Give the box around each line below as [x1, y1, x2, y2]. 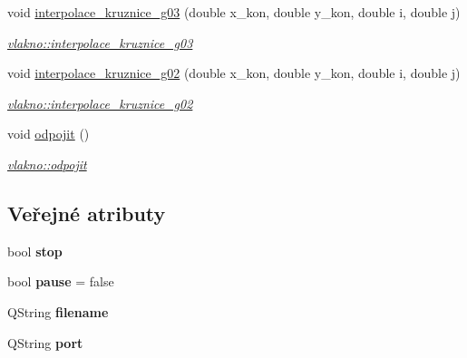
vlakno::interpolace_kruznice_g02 [7, 93, 193, 112]
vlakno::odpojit [7, 154, 87, 173]
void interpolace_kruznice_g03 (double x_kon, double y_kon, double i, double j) [7, 3, 461, 21]
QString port [7, 333, 83, 352]
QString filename [7, 302, 109, 321]
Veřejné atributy [7, 198, 166, 227]
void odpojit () [7, 124, 90, 143]
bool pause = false [7, 272, 114, 291]
